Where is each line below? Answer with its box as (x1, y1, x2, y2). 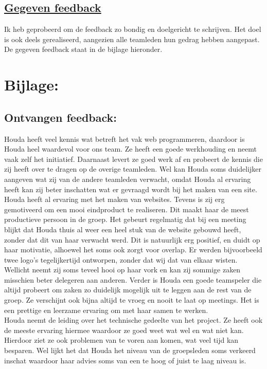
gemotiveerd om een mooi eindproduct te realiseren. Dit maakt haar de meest (4, 204, 249, 214)
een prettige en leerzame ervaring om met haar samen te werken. (4, 304, 208, 315)
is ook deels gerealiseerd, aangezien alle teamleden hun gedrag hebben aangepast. (4, 33, 260, 44)
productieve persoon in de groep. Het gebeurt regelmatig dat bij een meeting (4, 214, 246, 225)
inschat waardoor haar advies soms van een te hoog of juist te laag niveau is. (4, 355, 246, 365)
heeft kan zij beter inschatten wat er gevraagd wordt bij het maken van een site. (4, 183, 257, 194)
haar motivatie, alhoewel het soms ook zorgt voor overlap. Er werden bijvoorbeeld (4, 244, 262, 255)
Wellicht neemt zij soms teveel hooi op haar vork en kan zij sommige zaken (4, 264, 241, 275)
